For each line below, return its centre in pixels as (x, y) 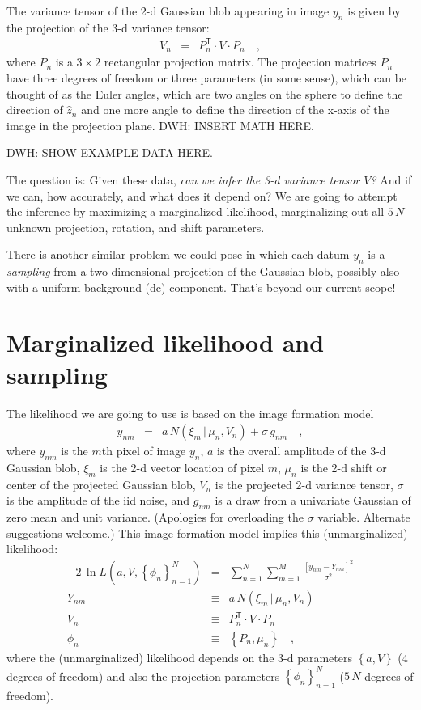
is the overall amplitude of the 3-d (302, 451)
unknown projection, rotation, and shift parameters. (136, 227)
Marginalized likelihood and (166, 342)
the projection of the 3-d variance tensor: (108, 27)
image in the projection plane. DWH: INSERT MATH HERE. (161, 125)
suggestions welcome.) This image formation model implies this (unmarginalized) (207, 532)
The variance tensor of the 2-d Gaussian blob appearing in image (168, 11)
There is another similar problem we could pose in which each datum (178, 254)
